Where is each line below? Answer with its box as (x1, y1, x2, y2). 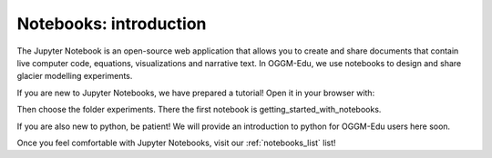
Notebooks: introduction (16, 14, 207, 34)
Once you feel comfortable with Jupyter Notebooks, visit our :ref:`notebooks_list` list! (16, 137, 336, 148)
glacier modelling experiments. (16, 71, 133, 82)
